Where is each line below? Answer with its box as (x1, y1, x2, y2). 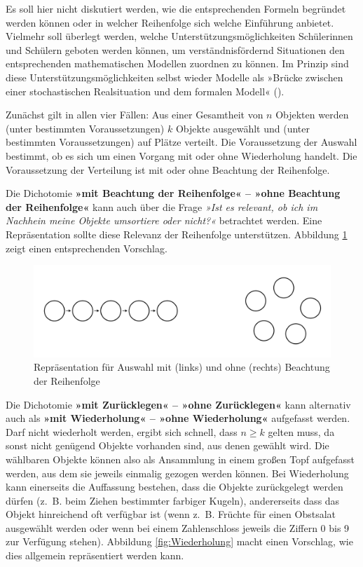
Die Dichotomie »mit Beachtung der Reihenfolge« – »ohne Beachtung (6, 186, 341, 200)
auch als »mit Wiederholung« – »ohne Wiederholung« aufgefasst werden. (6, 411, 350, 425)
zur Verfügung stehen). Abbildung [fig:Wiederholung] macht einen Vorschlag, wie (6, 534, 353, 549)
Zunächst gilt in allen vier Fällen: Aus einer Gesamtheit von (6, 107, 263, 122)
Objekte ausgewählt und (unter (175, 121, 310, 135)
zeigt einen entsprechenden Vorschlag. (6, 240, 167, 255)
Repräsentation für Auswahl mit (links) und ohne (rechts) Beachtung (34, 360, 330, 374)
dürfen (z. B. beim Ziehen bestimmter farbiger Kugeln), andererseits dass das (6, 493, 340, 507)
